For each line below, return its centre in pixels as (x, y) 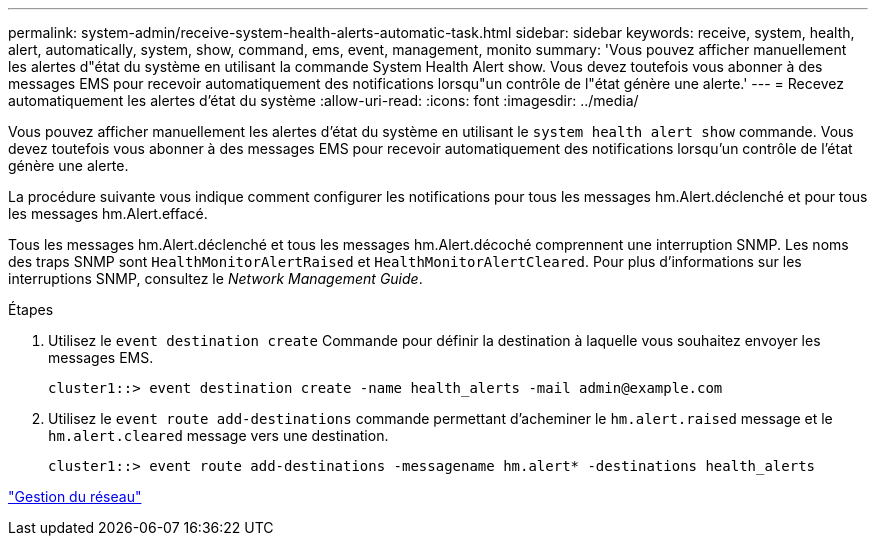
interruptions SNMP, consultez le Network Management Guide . (215, 278)
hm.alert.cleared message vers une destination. (218, 435)
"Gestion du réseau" (75, 496)
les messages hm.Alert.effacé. (108, 213)
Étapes (31, 309)
